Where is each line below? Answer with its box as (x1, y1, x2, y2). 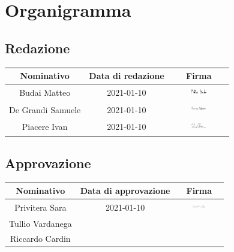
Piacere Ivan (22, 120, 68, 133)
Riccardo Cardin (10, 232, 71, 244)
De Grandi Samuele (9, 103, 81, 116)
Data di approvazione (80, 184, 170, 197)
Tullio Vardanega (9, 217, 72, 229)
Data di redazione (89, 69, 164, 82)
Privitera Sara (14, 201, 67, 213)
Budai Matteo (19, 86, 71, 98)
